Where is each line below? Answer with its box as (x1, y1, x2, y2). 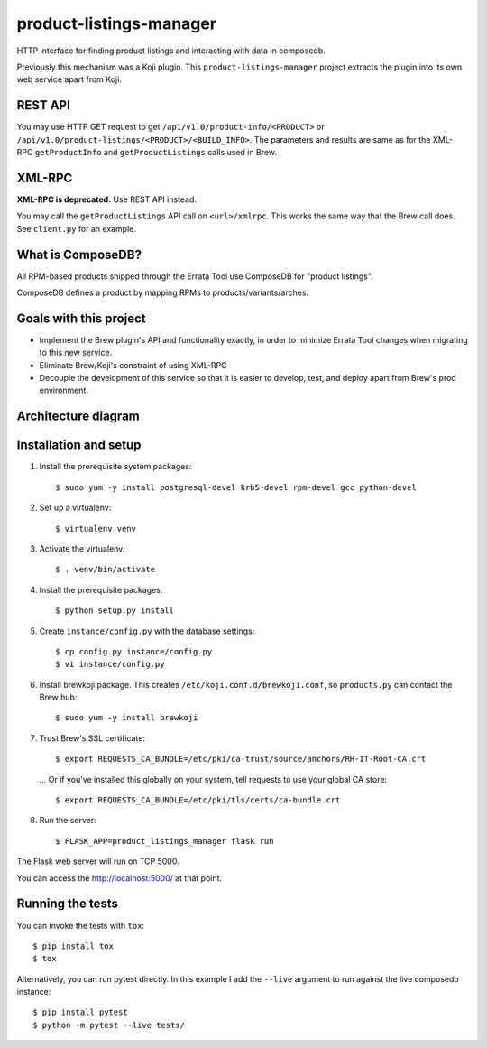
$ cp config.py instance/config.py (55, 646, 213, 656)
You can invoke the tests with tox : (16, 920, 144, 931)
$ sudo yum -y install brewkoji (55, 713, 198, 723)
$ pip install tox (32, 941, 115, 951)
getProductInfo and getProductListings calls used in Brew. (34, 147, 277, 158)
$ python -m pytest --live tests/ (32, 1020, 185, 1030)
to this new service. (39, 348, 113, 358)
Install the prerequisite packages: (39, 584, 163, 595)
